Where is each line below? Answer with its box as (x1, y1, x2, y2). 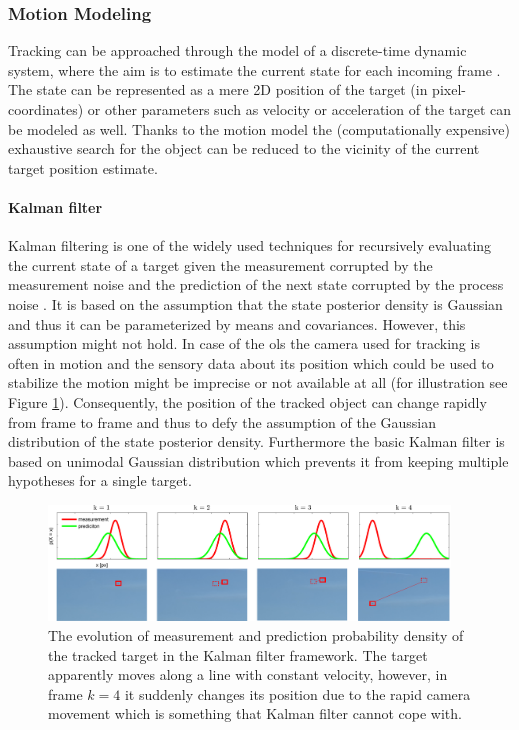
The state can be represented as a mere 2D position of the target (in (8, 79, 428, 100)
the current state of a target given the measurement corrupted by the (8, 254, 433, 275)
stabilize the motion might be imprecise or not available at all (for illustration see (8, 372, 508, 393)
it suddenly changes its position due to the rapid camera (124, 683, 471, 704)
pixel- (432, 79, 466, 100)
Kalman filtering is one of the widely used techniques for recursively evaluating (8, 235, 492, 256)
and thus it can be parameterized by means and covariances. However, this (8, 313, 466, 334)
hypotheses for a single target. (8, 470, 192, 491)
